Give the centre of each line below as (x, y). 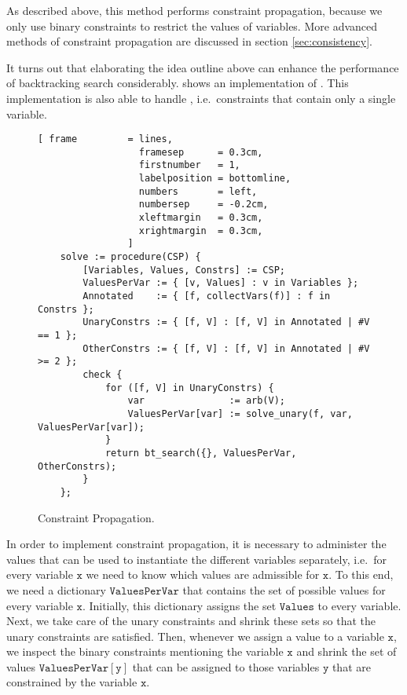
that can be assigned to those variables (226, 666)
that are (351, 666)
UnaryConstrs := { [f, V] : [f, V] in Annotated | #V (226, 322)
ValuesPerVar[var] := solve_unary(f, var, (240, 413)
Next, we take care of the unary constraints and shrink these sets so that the (191, 621)
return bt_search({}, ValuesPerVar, (201, 453)
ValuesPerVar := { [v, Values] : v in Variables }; (221, 283)
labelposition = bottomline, (215, 179)
